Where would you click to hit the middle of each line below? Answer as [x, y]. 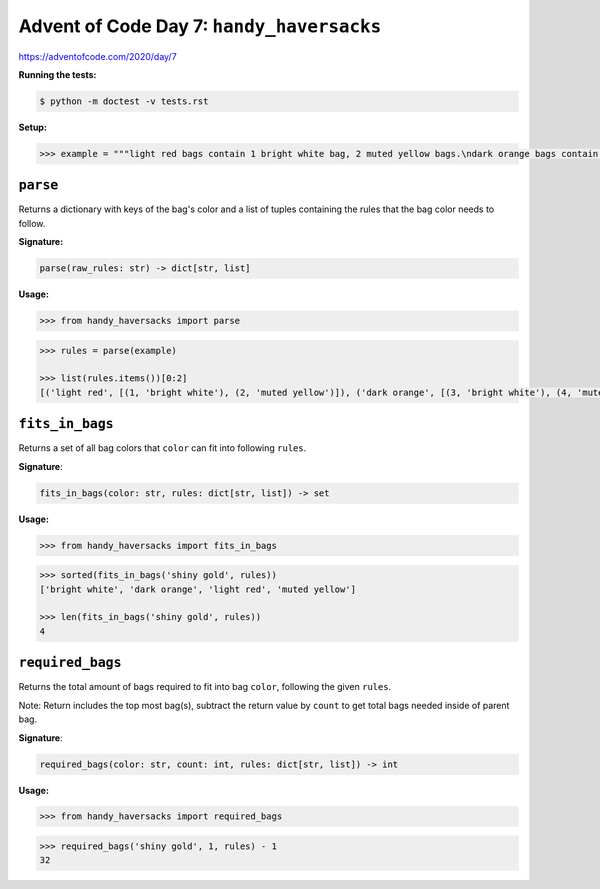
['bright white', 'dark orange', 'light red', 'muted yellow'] [198, 589]
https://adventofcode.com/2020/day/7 [97, 56]
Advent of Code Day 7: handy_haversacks [200, 26]
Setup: [32, 127]
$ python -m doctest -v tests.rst [124, 101]
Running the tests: [57, 74]
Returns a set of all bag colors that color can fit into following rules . [162, 448]
